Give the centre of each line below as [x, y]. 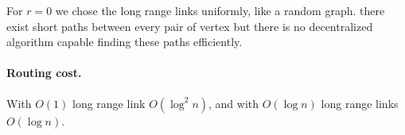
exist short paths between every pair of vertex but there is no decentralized [190, 26]
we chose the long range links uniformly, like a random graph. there [220, 10]
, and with [234, 103]
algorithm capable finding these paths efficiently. [125, 42]
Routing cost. [44, 73]
